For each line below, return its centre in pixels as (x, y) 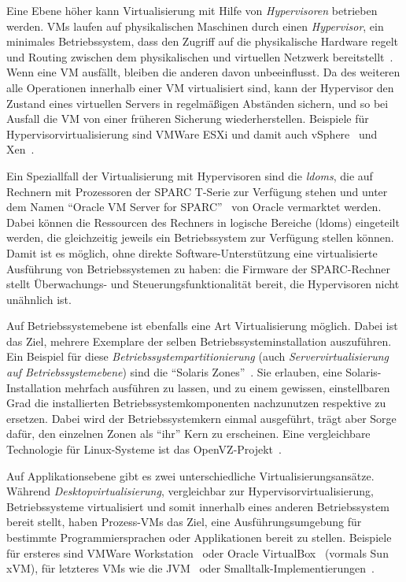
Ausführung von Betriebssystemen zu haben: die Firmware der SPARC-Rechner (199, 268)
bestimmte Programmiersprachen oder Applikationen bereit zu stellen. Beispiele (199, 537)
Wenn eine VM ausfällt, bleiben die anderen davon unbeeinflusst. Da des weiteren (203, 72)
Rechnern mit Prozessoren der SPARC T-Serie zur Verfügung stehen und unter (197, 191)
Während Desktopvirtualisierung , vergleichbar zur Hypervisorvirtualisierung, (190, 491)
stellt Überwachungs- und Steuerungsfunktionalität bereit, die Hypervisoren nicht (203, 284)
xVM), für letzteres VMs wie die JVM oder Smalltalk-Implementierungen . (190, 568)
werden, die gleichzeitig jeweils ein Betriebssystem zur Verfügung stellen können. (200, 237)
